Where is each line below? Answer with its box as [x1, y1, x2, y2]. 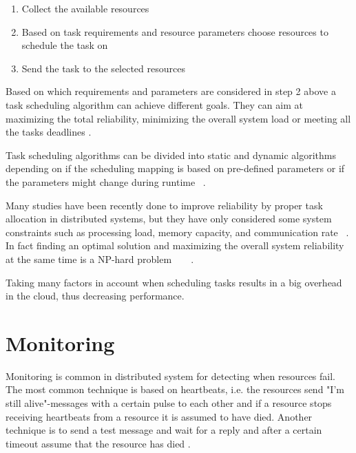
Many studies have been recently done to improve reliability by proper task [6, 198, 323, 212]
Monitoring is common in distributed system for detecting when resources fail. [6, 368, 335, 383]
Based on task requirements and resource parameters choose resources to [21, 24, 328, 39]
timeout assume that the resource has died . [6, 436, 191, 450]
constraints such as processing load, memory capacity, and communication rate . [6, 224, 349, 239]
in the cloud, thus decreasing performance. [6, 288, 185, 303]
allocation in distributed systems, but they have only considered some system [6, 211, 332, 226]
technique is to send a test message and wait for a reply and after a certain [6, 423, 322, 437]
